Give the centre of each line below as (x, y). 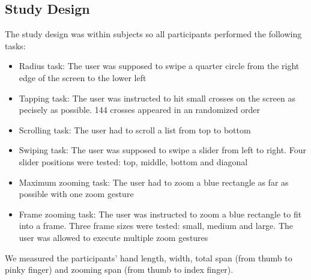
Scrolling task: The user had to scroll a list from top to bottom (135, 129)
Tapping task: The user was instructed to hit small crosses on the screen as (157, 98)
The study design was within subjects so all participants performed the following (153, 34)
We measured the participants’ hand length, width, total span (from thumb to (149, 257)
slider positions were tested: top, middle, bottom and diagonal (133, 161)
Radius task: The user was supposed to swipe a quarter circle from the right (159, 66)
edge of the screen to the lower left (83, 77)
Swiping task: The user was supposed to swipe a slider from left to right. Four (162, 150)
